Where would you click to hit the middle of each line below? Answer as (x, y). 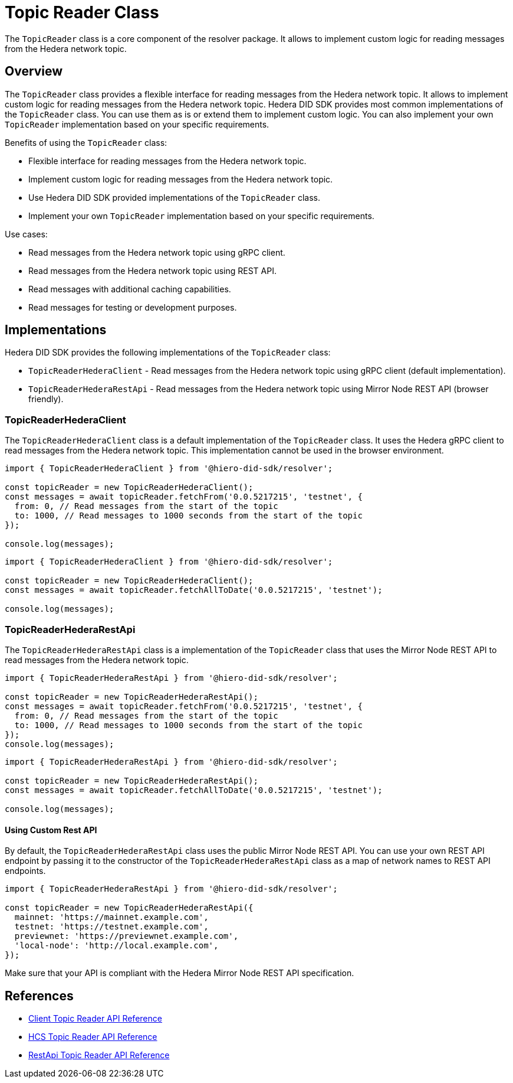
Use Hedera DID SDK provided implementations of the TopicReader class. (174, 197)
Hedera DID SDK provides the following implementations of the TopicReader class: (168, 353)
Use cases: (26, 234)
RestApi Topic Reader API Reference (99, 1055)
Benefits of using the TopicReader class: (86, 142)
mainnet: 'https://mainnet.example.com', (111, 917)
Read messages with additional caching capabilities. (130, 289)
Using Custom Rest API (51, 830)
